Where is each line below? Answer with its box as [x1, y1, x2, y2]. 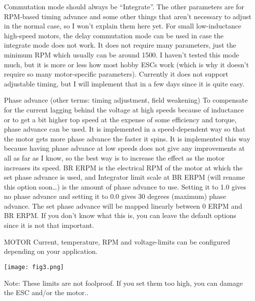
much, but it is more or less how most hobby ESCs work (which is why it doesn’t [4, 59, 249, 69]
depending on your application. [4, 246, 98, 256]
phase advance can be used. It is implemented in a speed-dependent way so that [4, 124, 246, 134]
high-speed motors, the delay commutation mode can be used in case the [4, 30, 223, 40]
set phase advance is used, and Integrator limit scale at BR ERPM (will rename [4, 172, 245, 182]
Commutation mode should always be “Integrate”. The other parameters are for [4, 1, 245, 11]
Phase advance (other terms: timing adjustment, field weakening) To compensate [4, 95, 248, 105]
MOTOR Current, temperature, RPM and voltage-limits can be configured [4, 236, 230, 246]
